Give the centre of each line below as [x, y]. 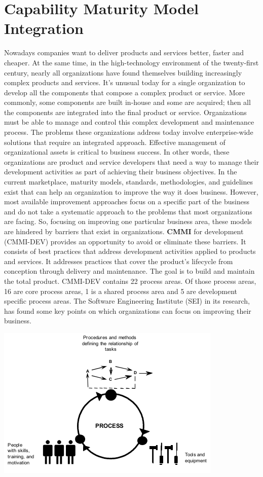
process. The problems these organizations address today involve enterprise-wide [129, 132]
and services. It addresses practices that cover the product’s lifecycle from [119, 261]
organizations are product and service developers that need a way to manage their [131, 161]
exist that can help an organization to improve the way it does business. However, [131, 191]
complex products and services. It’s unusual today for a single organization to [125, 82]
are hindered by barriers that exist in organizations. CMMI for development [124, 231]
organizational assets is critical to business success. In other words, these [117, 152]
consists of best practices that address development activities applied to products [130, 251]
